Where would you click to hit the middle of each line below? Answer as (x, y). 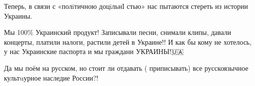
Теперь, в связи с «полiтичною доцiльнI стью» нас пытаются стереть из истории (126, 6)
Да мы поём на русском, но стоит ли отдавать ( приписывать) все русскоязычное (126, 68)
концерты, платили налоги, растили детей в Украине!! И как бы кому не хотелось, (128, 42)
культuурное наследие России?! (51, 77)
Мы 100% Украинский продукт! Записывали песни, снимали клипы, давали (118, 32)
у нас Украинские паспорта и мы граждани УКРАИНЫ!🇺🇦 (94, 51)
